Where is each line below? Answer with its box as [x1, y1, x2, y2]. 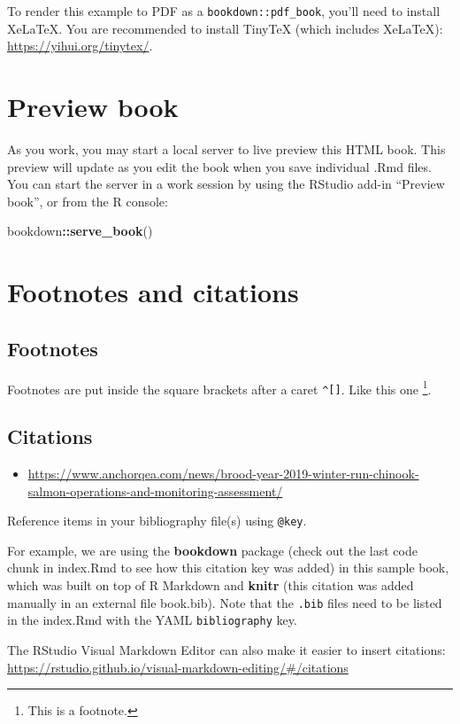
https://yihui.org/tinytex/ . [7, 36, 153, 55]
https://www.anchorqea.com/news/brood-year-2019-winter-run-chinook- [27, 464, 419, 483]
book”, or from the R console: [7, 191, 168, 210]
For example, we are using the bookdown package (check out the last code [7, 541, 418, 559]
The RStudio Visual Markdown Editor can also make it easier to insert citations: [7, 640, 446, 658]
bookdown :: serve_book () [7, 222, 153, 240]
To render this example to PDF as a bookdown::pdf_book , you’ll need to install [7, 2, 441, 19]
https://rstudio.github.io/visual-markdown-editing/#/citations [7, 658, 349, 676]
